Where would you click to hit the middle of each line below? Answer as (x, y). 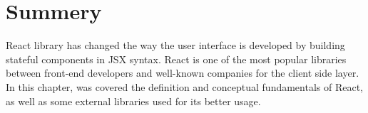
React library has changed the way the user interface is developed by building (175, 45)
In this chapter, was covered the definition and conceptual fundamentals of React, (185, 86)
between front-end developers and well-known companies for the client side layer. (183, 73)
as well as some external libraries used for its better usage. (133, 101)
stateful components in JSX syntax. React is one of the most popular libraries (176, 59)
